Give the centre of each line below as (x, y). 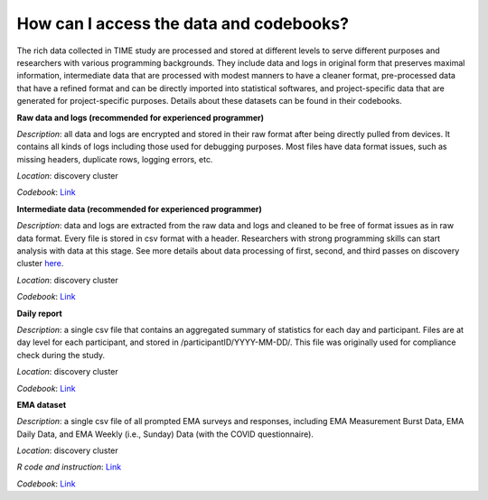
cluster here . (40, 264)
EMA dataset (42, 404)
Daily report (39, 313)
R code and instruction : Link (69, 467)
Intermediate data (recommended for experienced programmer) (139, 208)
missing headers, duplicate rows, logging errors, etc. (115, 159)
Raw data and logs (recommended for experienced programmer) (141, 117)
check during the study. (61, 355)
